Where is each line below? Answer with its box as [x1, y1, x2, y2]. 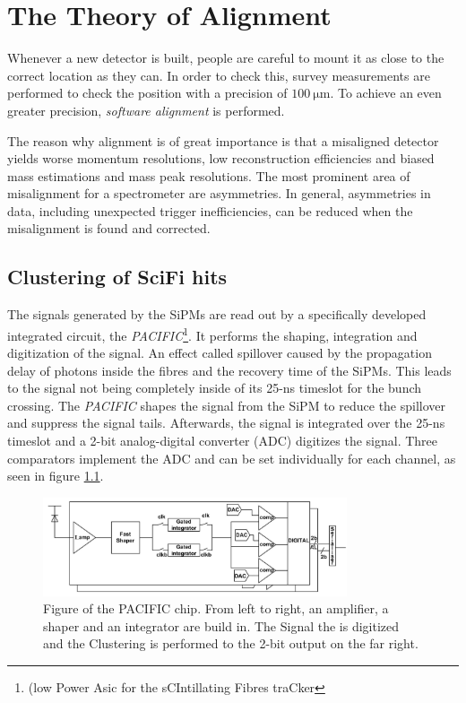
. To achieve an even [330, 83, 442, 102]
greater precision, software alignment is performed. [7, 100, 285, 119]
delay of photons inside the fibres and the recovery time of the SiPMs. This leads [7, 360, 452, 379]
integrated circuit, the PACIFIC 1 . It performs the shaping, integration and [7, 323, 418, 344]
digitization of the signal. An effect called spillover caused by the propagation [7, 343, 432, 362]
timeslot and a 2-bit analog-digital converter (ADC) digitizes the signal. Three [7, 431, 438, 450]
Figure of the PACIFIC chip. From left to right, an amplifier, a [43, 599, 389, 618]
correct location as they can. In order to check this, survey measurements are [7, 65, 430, 84]
